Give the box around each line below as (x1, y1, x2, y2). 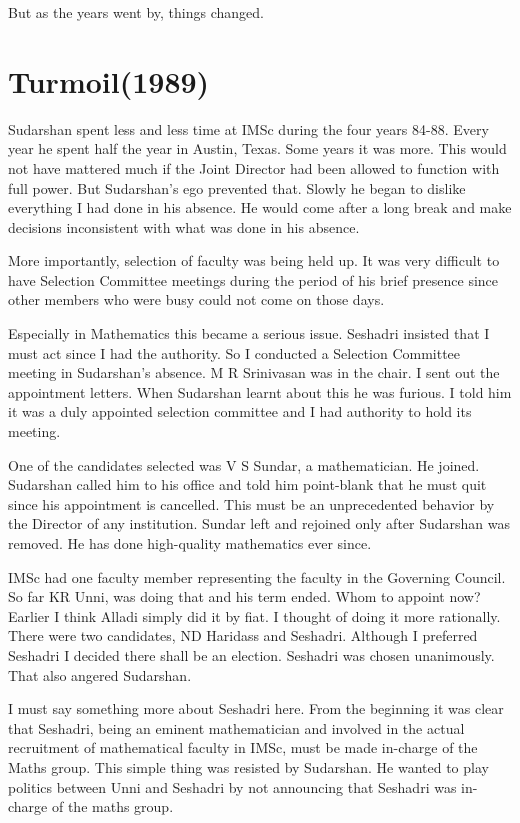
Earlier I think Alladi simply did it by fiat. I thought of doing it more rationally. (8, 605, 501, 626)
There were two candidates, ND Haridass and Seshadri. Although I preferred (8, 625, 478, 646)
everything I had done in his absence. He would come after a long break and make (8, 197, 512, 218)
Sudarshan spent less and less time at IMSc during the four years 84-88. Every (8, 118, 489, 139)
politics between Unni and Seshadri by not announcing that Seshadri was (8, 776, 457, 797)
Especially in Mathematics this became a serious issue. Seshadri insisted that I (8, 323, 490, 344)
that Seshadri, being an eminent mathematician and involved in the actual (8, 717, 465, 738)
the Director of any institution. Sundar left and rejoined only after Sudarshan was (8, 513, 511, 534)
